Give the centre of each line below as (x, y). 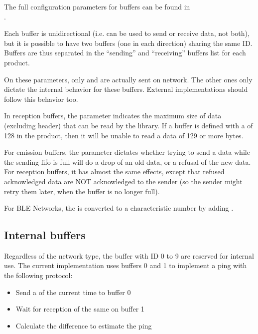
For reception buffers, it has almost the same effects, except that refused (114, 171)
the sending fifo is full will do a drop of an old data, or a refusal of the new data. (128, 162)
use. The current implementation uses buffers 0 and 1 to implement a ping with (126, 265)
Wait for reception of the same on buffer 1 (80, 309)
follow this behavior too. (41, 99)
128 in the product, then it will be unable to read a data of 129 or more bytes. (124, 135)
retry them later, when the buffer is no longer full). (82, 191)
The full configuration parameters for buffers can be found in (97, 6)
